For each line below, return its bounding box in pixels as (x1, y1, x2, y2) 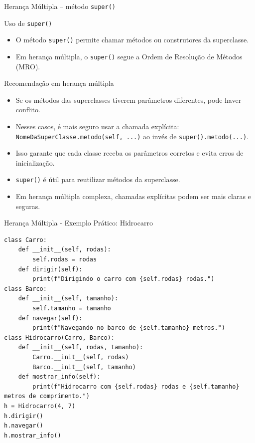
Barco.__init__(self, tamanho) (32, 363, 136, 371)
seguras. (15, 201, 40, 211)
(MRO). (15, 61, 40, 71)
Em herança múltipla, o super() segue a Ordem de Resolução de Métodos (15, 51, 243, 61)
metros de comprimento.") (4, 393, 90, 400)
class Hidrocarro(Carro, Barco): (4, 334, 115, 341)
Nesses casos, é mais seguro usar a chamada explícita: (15, 121, 179, 131)
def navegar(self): (18, 314, 83, 322)
